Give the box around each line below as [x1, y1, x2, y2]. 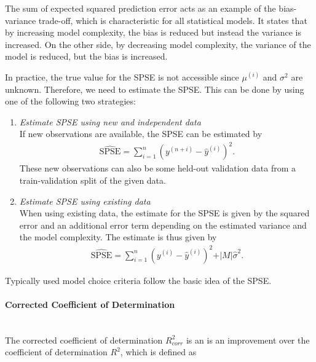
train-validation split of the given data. [19, 174, 166, 187]
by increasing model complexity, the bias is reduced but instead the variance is [5, 26, 301, 39]
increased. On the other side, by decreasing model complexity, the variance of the [5, 37, 311, 50]
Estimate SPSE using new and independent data [19, 115, 201, 128]
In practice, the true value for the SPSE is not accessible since [5, 70, 239, 83]
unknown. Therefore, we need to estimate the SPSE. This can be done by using [5, 82, 304, 95]
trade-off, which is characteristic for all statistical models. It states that [38, 14, 307, 26]
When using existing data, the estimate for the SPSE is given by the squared [19, 207, 310, 219]
